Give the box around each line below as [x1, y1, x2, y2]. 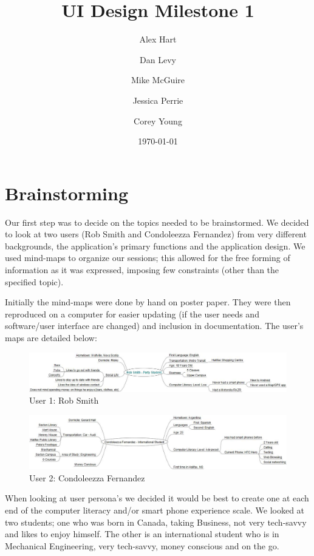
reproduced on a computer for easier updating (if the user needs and [5, 307, 259, 320]
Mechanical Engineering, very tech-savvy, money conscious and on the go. [5, 539, 279, 552]
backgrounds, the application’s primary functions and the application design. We [5, 239, 305, 252]
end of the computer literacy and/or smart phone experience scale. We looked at [5, 503, 305, 516]
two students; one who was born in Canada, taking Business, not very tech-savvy [5, 515, 307, 528]
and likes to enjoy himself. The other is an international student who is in [5, 527, 279, 540]
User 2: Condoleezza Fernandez [29, 471, 145, 484]
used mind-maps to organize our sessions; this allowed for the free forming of [5, 251, 290, 264]
